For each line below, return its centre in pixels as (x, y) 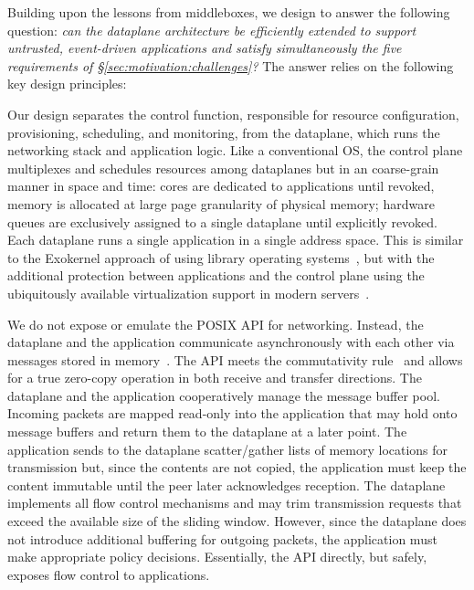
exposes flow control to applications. (109, 574)
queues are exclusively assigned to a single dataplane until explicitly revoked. (223, 221)
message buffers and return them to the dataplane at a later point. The (207, 432)
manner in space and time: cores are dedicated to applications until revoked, (221, 186)
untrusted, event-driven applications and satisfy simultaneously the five (205, 48)
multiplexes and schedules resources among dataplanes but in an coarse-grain (223, 168)
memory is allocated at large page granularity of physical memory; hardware (221, 203)
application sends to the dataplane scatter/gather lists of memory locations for (228, 449)
